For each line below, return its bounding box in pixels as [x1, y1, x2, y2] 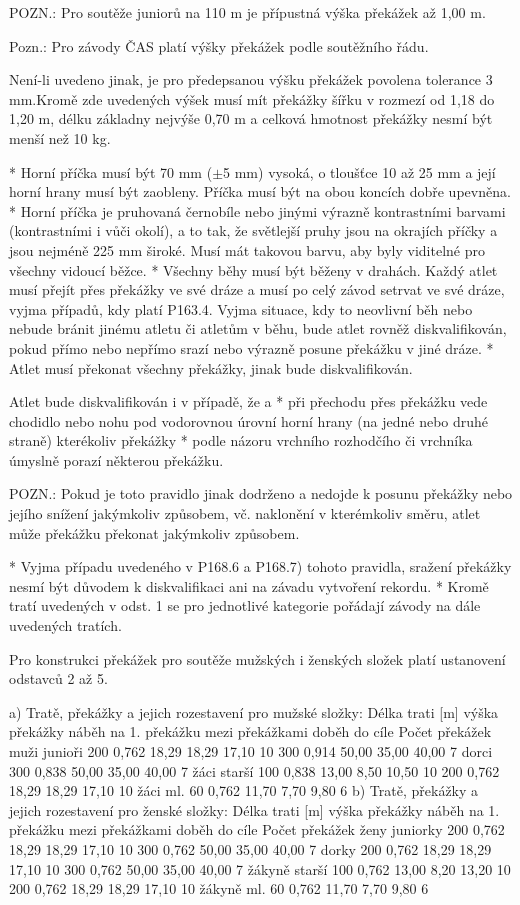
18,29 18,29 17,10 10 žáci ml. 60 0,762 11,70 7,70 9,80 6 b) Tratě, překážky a [9, 780, 479, 801]
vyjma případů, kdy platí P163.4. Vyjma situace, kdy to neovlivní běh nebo [9, 298, 473, 319]
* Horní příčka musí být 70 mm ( [9, 161, 213, 182]
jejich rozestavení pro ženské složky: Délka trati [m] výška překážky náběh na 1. [9, 799, 500, 820]
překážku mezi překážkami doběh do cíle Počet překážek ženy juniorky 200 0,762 [9, 819, 505, 840]
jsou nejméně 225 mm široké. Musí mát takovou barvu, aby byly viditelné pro [9, 239, 485, 260]
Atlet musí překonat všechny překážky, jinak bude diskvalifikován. [9, 357, 413, 378]
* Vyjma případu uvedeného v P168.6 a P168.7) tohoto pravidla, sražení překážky [9, 556, 512, 577]
